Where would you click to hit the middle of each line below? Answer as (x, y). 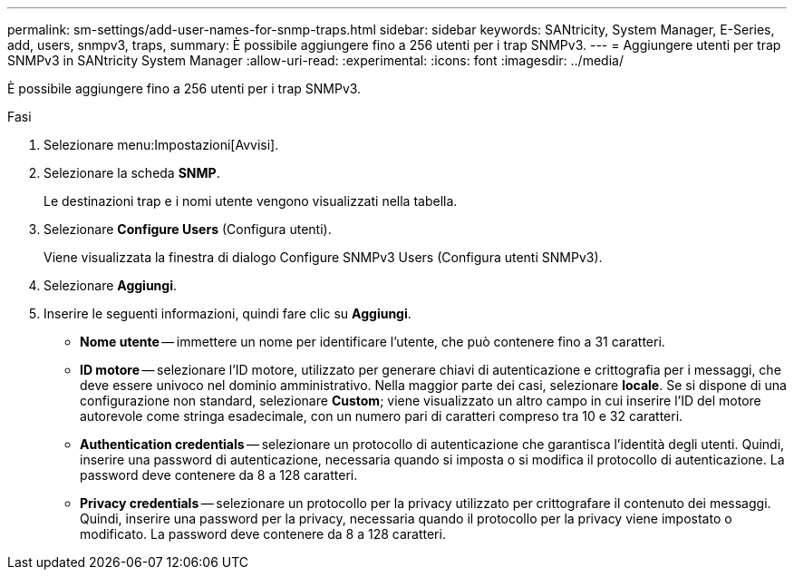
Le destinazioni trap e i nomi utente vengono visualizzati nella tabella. (251, 201)
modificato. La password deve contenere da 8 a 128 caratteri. (263, 534)
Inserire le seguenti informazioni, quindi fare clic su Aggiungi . (228, 313)
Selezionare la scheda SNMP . (132, 173)
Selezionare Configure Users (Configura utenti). (188, 229)
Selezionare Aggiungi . (111, 285)
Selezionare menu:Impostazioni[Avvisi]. (161, 145)
